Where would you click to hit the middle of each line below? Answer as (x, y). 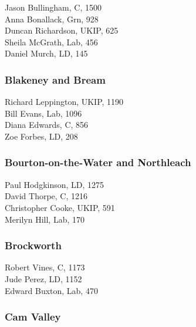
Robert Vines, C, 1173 (45, 267)
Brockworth (33, 245)
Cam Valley (33, 317)
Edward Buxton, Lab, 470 (51, 290)
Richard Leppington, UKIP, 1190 (64, 102)
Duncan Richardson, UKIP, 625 (62, 30)
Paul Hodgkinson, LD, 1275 (55, 184)
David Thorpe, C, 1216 (46, 196)
